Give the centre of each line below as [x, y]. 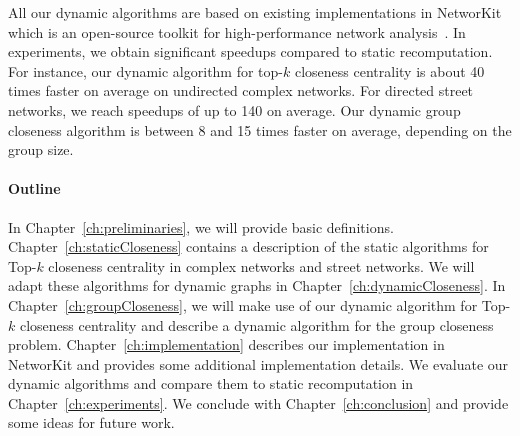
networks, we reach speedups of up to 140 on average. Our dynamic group [234, 109]
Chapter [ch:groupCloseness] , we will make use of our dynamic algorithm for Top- [259, 304]
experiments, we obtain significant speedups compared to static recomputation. [250, 51]
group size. [41, 149]
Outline [34, 188]
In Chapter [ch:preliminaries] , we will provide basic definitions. [201, 226]
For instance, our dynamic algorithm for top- [146, 70]
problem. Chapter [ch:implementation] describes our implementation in [226, 344]
